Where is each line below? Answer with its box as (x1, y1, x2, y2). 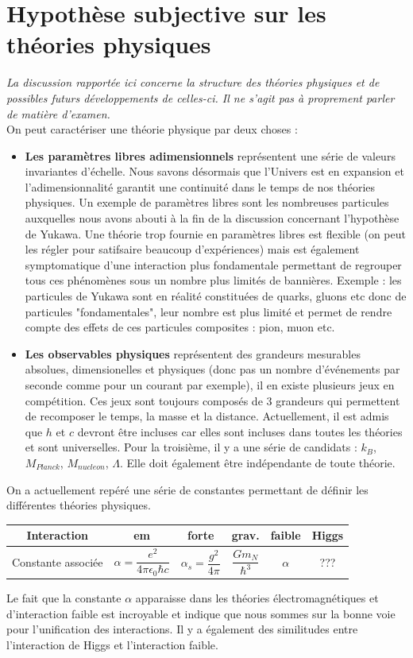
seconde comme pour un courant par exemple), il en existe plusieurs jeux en (25, 377, 395, 393)
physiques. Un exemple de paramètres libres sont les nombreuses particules (25, 194, 389, 211)
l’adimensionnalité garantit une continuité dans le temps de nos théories (25, 178, 376, 195)
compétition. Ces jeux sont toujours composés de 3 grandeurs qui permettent (25, 392, 400, 408)
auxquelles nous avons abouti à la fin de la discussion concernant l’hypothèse (25, 210, 399, 226)
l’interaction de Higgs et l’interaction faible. (6, 636, 218, 652)
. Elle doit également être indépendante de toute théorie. (119, 454, 396, 470)
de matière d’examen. (6, 105, 110, 122)
